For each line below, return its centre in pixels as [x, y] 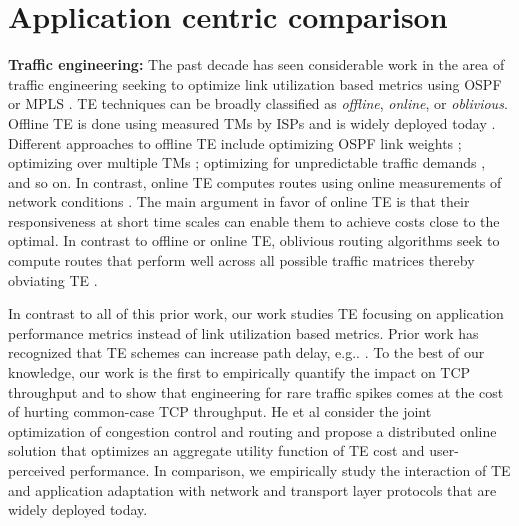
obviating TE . [53, 279]
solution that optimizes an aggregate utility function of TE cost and [216, 450]
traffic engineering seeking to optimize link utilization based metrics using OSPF [255, 83]
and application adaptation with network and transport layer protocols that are [252, 489]
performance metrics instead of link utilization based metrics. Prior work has [243, 332]
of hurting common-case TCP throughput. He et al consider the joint [220, 411]
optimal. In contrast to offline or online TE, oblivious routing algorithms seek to [254, 240]
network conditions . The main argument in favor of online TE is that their [239, 201]
